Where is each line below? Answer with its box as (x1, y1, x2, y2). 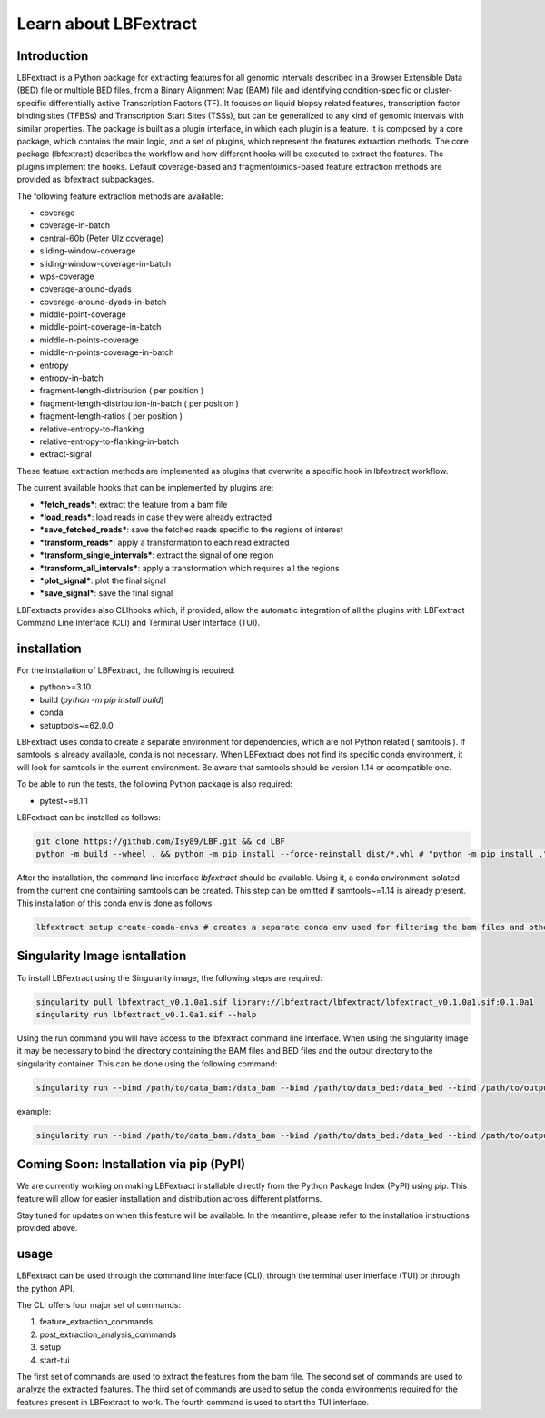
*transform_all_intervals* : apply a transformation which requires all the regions (39, 562, 340, 573)
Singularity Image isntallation (16, 948, 187, 964)
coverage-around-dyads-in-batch (39, 296, 167, 307)
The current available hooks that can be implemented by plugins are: (16, 482, 274, 493)
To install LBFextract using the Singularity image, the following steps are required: (16, 972, 322, 983)
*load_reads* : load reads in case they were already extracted (39, 511, 272, 522)
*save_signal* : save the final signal (39, 588, 173, 599)
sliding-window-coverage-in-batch (39, 258, 172, 269)
